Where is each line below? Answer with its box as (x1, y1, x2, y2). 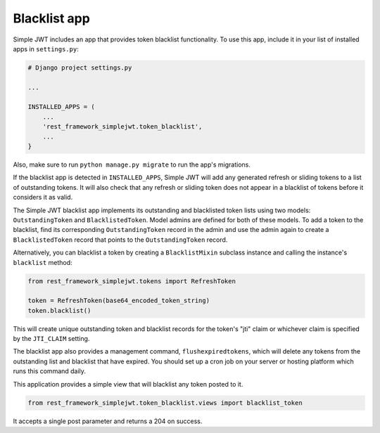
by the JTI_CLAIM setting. (13, 335, 90, 343)
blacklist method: (13, 258, 73, 266)
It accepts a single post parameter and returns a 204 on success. (13, 417, 203, 425)
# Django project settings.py (27, 63, 132, 72)
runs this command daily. (13, 367, 86, 375)
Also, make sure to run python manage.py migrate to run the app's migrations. (13, 160, 251, 169)
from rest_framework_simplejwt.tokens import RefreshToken (27, 277, 236, 285)
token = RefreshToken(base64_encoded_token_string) (27, 297, 210, 305)
